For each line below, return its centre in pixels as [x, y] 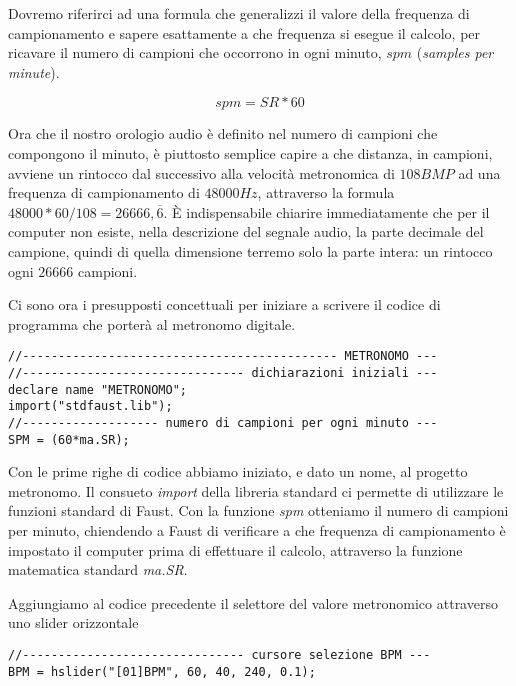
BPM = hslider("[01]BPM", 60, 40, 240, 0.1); [162, 671]
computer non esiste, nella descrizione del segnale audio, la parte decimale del [246, 231]
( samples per [455, 52]
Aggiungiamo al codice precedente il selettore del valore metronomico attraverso [253, 602]
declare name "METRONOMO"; [97, 389]
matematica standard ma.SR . [98, 569]
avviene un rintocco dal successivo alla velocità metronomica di [201, 172]
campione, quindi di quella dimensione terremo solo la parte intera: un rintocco [250, 250]
